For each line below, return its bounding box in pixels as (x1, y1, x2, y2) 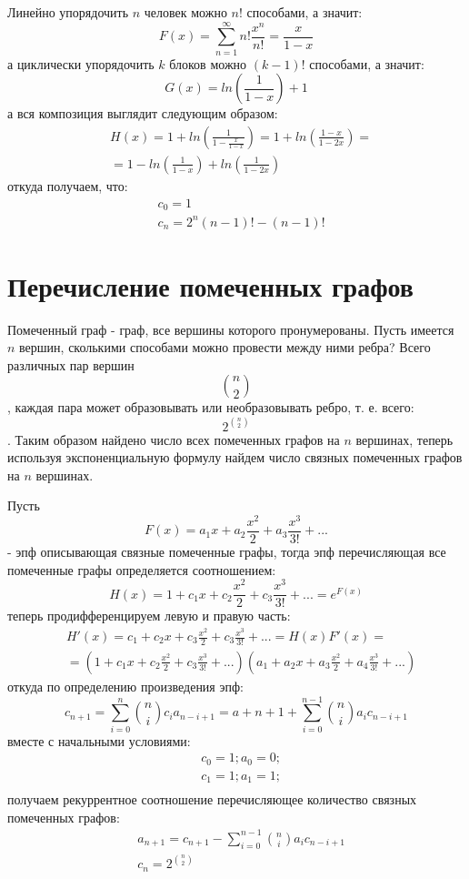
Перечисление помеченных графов (7, 267, 414, 304)
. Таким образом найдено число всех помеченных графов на (7, 429, 340, 449)
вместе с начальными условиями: (7, 731, 191, 750)
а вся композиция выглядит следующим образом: (7, 104, 278, 123)
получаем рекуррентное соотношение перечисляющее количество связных (7, 790, 417, 809)
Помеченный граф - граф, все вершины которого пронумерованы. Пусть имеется (7, 319, 454, 338)
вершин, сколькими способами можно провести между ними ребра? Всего (19, 338, 431, 357)
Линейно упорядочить (7, 3, 129, 21)
